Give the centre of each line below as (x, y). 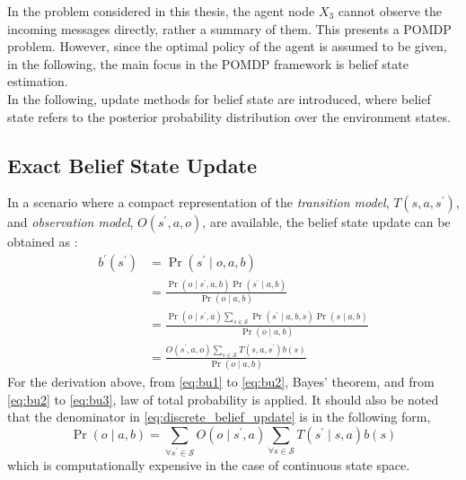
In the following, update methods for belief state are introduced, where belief (219, 98)
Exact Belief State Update (132, 165)
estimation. (38, 81)
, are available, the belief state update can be (326, 222)
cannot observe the (390, 11)
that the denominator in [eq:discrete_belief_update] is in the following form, (219, 417)
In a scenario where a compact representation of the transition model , (198, 202)
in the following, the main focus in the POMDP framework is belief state (208, 63)
